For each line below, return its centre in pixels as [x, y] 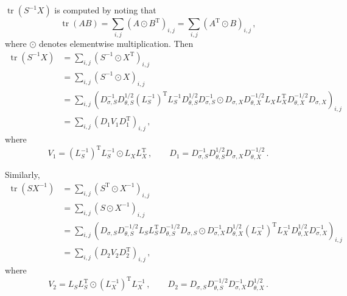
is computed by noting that [105, 10]
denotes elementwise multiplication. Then [116, 44]
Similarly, [23, 174]
